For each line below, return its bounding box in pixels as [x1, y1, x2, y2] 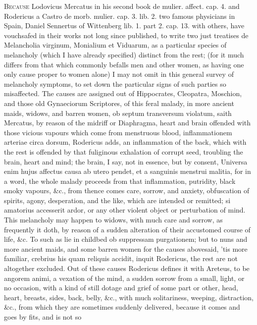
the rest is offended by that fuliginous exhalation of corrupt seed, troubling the [4, 146, 243, 157]
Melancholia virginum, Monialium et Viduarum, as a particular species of [4, 40, 227, 50]
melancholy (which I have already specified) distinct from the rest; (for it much [4, 49, 244, 59]
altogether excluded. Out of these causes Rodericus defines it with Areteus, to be [4, 263, 250, 273]
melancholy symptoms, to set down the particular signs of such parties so [4, 78, 226, 89]
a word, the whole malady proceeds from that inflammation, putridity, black [4, 175, 236, 186]
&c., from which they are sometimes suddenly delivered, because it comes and [4, 302, 240, 312]
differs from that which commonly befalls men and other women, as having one [4, 59, 244, 69]
